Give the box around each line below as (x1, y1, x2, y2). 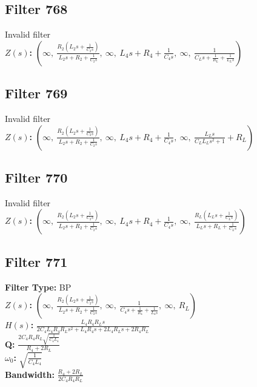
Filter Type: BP (5, 280, 72, 293)
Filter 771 (5, 252, 68, 271)
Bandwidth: (5, 368, 55, 380)
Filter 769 (5, 84, 68, 103)
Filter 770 (5, 167, 68, 186)
